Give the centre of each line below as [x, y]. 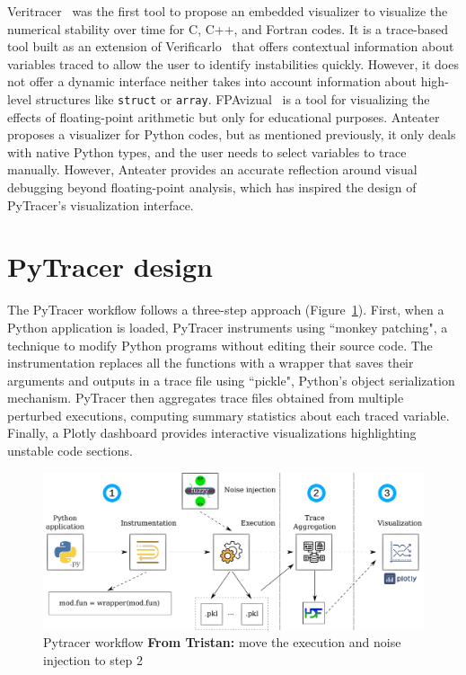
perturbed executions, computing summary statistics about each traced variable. [229, 415]
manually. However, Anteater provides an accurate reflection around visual [212, 169]
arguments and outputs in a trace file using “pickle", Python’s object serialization [231, 380]
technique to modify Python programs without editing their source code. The [220, 345]
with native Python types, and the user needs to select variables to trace [207, 151]
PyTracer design [110, 266]
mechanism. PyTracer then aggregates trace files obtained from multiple [206, 398]
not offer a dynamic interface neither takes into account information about [212, 81]
